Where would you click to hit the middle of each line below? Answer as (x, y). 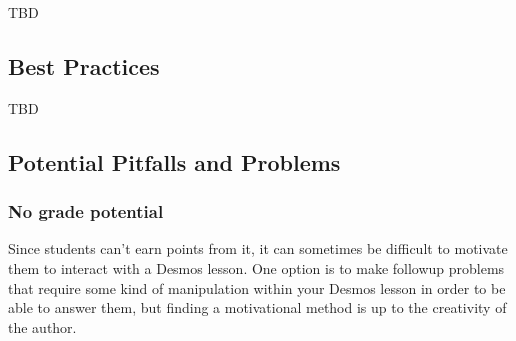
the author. (42, 326)
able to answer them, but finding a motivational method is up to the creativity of (257, 307)
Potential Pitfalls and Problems (174, 161)
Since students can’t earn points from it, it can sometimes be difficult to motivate (258, 248)
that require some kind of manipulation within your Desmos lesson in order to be (257, 287)
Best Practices (84, 65)
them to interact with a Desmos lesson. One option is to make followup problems (256, 267)
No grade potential (86, 211)
